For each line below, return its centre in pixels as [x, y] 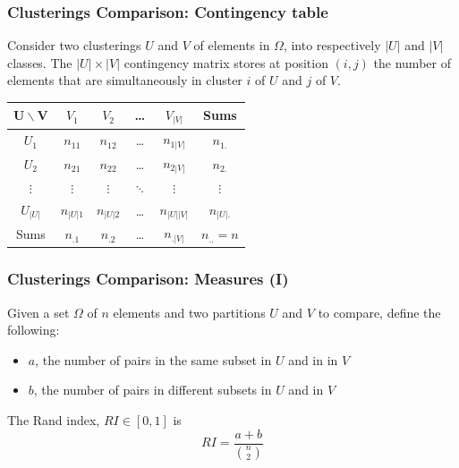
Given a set [38, 312]
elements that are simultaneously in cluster [125, 80]
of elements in [232, 45]
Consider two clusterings [74, 45]
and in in [313, 359]
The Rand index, [54, 420]
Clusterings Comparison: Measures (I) [148, 279]
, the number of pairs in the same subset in [153, 359]
